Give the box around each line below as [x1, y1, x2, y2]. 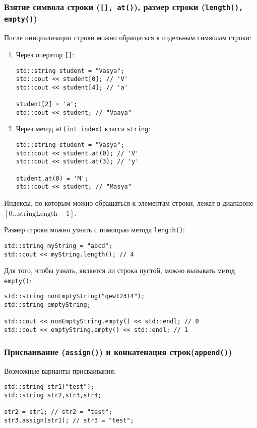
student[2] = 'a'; [16, 101, 78, 108]
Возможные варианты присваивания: [4, 365, 116, 376]
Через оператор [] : [16, 49, 75, 59]
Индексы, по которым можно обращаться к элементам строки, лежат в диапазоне [4, 198, 253, 208]
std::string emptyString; [4, 301, 91, 309]
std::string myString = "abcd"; [4, 242, 112, 249]
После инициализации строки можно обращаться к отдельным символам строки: [4, 32, 251, 43]
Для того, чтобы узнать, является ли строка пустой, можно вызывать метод [4, 265, 235, 276]
